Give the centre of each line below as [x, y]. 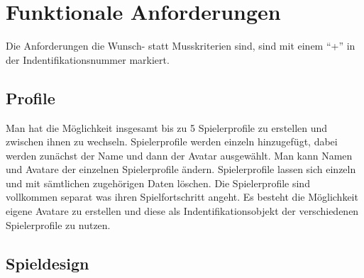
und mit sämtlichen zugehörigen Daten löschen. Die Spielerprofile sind [158, 183]
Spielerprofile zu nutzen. [58, 224]
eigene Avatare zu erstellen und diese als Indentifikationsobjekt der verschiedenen [182, 211]
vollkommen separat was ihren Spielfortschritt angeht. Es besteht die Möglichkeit [182, 197]
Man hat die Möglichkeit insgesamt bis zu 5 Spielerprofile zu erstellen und [167, 127]
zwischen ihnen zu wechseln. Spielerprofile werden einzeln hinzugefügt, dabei [172, 141]
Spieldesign [48, 263]
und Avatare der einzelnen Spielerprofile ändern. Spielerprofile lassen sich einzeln [181, 169]
